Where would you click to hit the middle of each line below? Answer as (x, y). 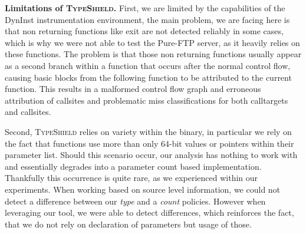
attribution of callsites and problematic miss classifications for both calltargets (147, 100)
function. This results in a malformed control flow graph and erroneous (133, 89)
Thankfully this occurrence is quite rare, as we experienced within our (131, 178)
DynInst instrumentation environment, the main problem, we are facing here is (147, 19)
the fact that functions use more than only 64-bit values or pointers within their (149, 143)
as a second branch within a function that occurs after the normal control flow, (148, 65)
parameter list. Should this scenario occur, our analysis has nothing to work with (151, 155)
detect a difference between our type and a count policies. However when (135, 201)
